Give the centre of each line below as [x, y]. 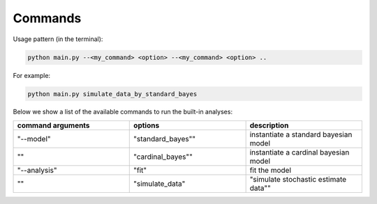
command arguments [53, 125]
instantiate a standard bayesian [301, 134]
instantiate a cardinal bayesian [300, 152]
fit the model [271, 170]
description [269, 125]
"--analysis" [37, 170]
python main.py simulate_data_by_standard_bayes [112, 94]
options [147, 125]
